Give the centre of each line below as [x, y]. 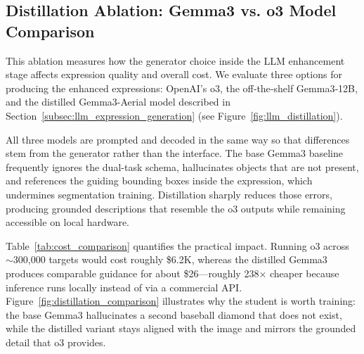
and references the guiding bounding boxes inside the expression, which [159, 181]
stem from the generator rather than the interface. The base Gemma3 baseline [175, 153]
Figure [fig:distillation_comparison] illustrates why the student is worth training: [181, 301]
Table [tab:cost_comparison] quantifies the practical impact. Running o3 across [177, 245]
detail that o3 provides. [56, 342]
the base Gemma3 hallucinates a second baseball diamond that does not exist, [174, 314]
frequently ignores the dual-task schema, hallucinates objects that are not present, [182, 166]
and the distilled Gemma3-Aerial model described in [118, 102]
